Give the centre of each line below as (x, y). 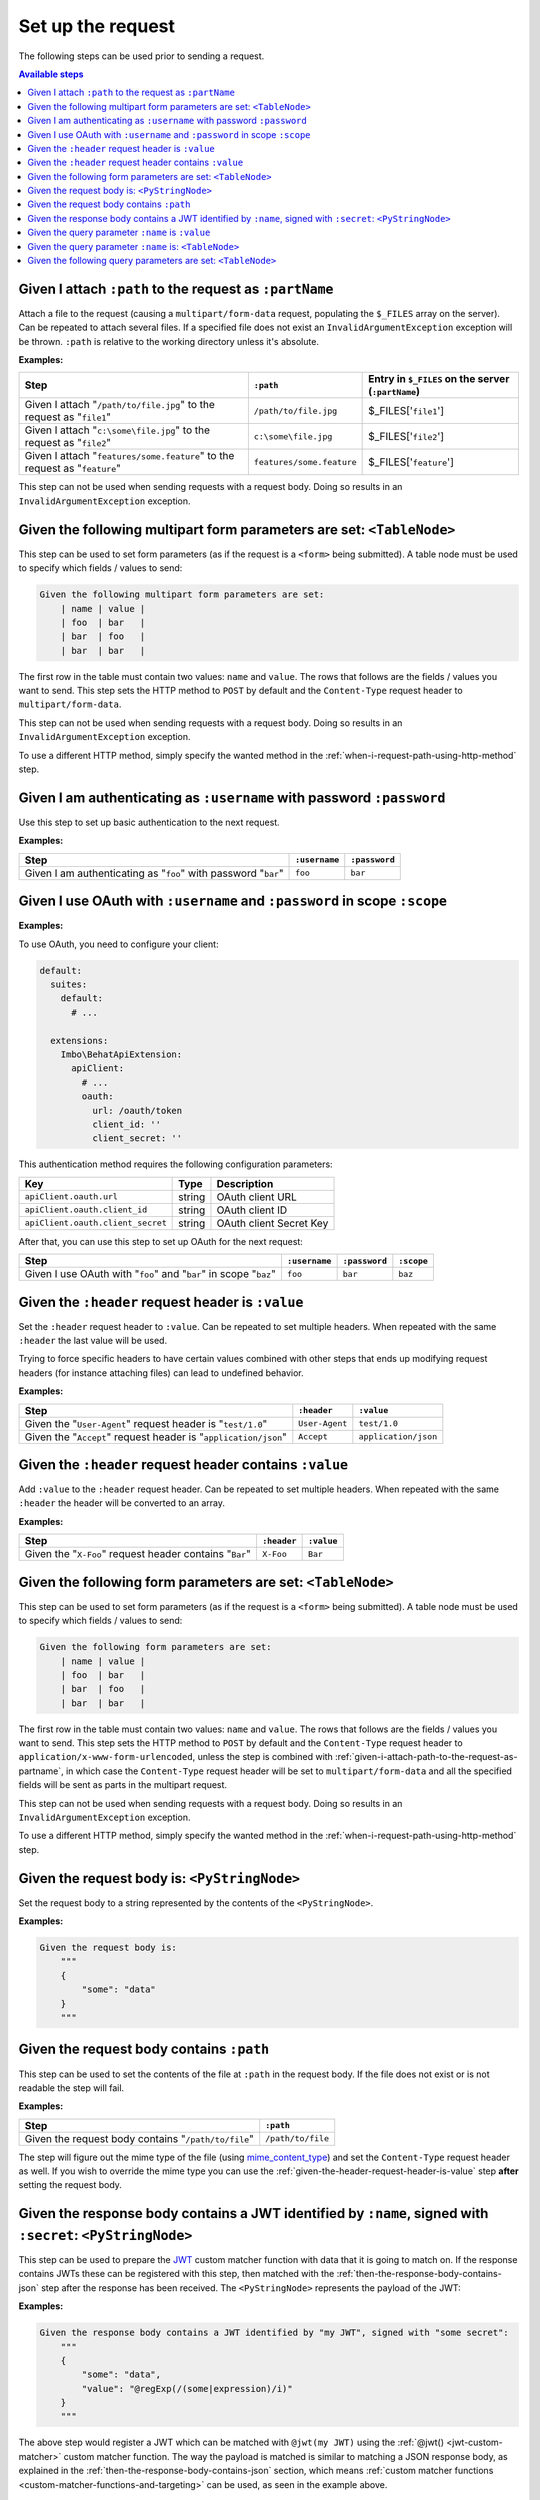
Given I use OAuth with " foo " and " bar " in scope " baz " (150, 1274)
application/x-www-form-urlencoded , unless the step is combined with (176, 1757)
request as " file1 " (68, 417)
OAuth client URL (256, 1197)
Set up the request (96, 26)
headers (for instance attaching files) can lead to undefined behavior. (161, 1372)
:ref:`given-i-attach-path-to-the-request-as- (426, 1757)
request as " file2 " (68, 443)
